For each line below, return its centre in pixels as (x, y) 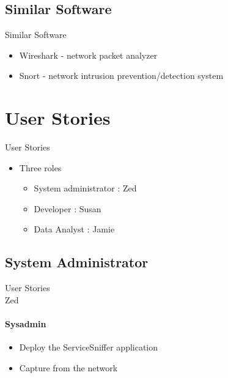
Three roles (40, 167)
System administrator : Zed (85, 188)
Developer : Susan (68, 208)
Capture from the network (68, 367)
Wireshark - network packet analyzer (88, 55)
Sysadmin (26, 324)
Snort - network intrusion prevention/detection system (121, 76)
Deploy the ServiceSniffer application (89, 347)
